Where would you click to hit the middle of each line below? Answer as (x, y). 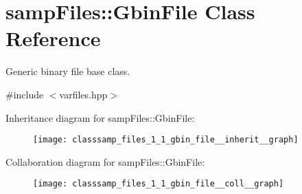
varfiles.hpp (83, 94)
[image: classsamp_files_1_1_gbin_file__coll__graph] (159, 184)
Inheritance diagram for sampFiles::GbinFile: (100, 117)
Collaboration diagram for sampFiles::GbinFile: (105, 161)
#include (25, 94)
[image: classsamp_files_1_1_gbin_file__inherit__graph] (166, 140)
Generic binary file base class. (68, 71)
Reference (53, 38)
